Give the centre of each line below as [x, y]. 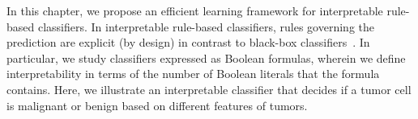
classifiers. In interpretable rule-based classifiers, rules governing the [206, 26]
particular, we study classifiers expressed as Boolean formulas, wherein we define [206, 57]
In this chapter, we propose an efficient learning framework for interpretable [195, 10]
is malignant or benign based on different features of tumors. [157, 105]
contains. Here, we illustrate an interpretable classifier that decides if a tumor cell [209, 89]
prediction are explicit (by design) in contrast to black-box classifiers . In [188, 42]
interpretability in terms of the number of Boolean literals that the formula [193, 74]
